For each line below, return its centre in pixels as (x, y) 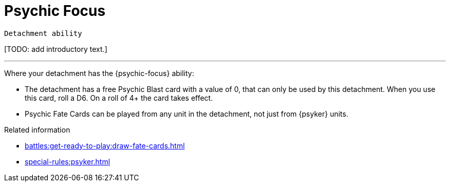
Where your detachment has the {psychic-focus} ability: (99, 73)
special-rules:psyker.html (68, 161)
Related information (37, 129)
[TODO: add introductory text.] (56, 49)
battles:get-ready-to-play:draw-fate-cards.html (105, 145)
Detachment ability (43, 33)
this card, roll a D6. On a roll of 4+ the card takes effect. (119, 98)
